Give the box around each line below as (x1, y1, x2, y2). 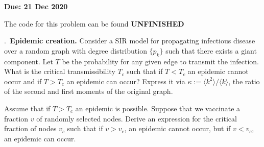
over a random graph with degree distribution (4, 45, 147, 56)
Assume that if (4, 103, 51, 113)
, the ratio (228, 76, 260, 86)
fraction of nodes (4, 123, 57, 134)
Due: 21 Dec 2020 (4, 1, 68, 11)
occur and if (4, 76, 42, 86)
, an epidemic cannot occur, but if (124, 123, 231, 134)
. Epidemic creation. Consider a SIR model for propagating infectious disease (4, 35, 255, 46)
